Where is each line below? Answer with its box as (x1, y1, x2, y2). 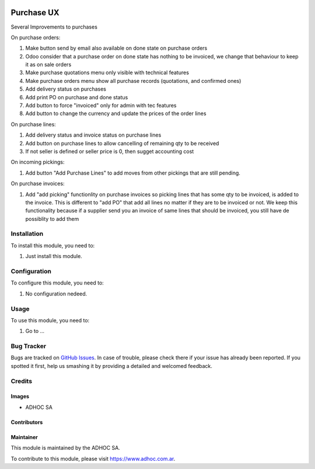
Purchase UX (10, 8, 60, 18)
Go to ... (25, 328, 45, 335)
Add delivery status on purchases (25, 85, 106, 93)
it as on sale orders (25, 61, 72, 68)
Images (10, 393, 29, 400)
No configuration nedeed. (25, 290, 87, 297)
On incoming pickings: (10, 158, 65, 166)
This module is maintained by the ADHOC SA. (10, 444, 121, 451)
